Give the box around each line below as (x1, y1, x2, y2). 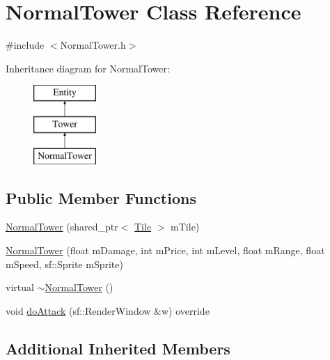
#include (6, 38, 45, 52)
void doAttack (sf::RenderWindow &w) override (6, 303, 210, 318)
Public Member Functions (6, 187, 196, 208)
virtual (6, 280, 34, 295)
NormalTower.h (60, 38, 126, 52)
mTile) (171, 219, 200, 234)
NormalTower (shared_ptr (6, 219, 118, 234)
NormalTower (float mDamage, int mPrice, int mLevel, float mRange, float (6, 243, 325, 258)
